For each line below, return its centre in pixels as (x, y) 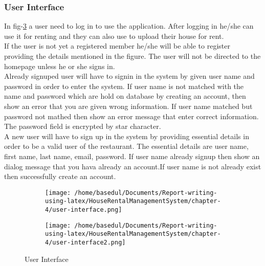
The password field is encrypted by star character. (83, 126)
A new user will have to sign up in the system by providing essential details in (127, 136)
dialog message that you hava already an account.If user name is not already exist (133, 166)
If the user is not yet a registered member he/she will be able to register (117, 46)
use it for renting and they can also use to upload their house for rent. (114, 36)
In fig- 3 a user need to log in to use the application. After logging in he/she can (129, 26)
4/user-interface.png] (84, 210)
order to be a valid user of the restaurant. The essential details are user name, (126, 146)
